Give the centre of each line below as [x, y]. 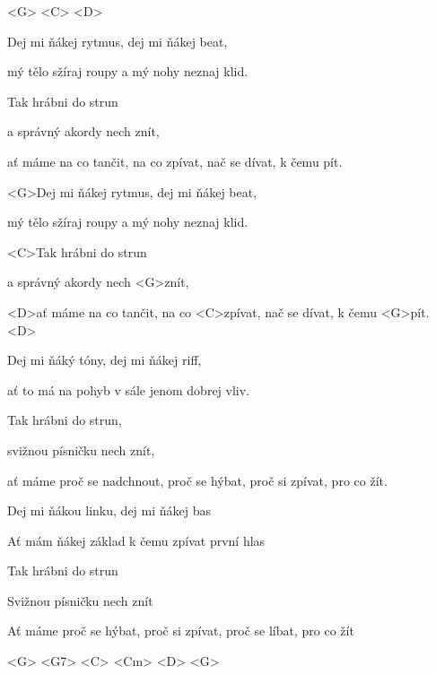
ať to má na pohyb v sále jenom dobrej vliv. [129, 389]
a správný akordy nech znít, [83, 131]
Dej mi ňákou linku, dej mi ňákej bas [109, 510]
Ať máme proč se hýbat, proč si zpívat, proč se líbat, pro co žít [181, 631]
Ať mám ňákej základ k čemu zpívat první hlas [136, 540]
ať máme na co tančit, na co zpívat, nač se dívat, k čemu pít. [175, 161]
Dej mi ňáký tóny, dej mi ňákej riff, [105, 360]
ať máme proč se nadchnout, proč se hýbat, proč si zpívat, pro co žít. [197, 480]
